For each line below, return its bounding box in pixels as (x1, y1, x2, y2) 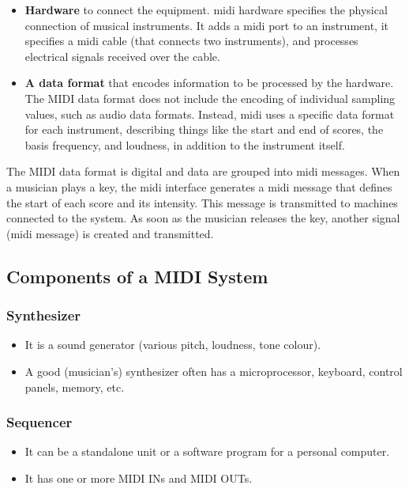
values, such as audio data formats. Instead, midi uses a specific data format (24, 105, 395, 122)
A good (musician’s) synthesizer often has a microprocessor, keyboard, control (24, 362, 403, 379)
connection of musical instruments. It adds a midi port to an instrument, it (24, 17, 388, 33)
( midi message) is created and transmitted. (6, 225, 214, 241)
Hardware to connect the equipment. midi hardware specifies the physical (24, 2, 388, 17)
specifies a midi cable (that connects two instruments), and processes (24, 32, 358, 49)
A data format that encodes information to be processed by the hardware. (24, 74, 394, 91)
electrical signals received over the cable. (24, 47, 220, 64)
